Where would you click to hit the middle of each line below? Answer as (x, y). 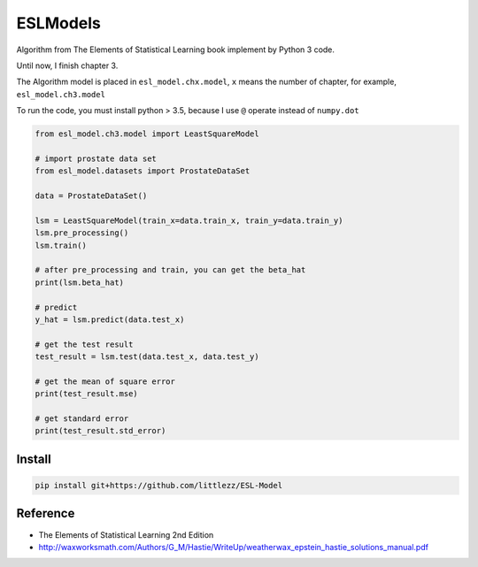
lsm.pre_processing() (82, 233)
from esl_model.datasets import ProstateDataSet (143, 171)
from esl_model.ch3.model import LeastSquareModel (147, 134)
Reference (46, 513)
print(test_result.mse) (87, 394)
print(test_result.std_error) (100, 431)
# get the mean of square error (105, 381)
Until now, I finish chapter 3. (67, 65)
